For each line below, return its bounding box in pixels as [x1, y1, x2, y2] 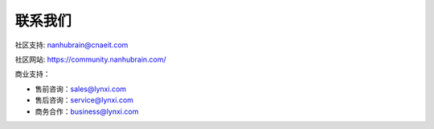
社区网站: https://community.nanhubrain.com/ [14, 54, 166, 64]
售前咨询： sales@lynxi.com [35, 84, 127, 94]
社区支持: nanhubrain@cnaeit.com [14, 40, 129, 50]
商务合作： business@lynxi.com [35, 107, 139, 116]
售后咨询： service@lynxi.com [35, 95, 134, 105]
